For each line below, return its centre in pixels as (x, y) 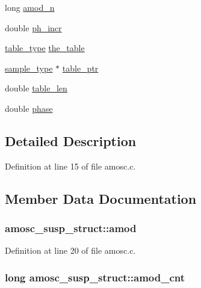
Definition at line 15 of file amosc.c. (70, 166)
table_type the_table (45, 48)
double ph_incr (33, 27)
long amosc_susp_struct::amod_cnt (95, 277)
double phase (29, 108)
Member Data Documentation (101, 198)
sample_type (29, 68)
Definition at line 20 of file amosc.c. (70, 250)
